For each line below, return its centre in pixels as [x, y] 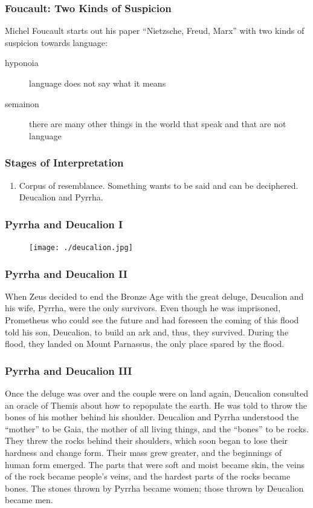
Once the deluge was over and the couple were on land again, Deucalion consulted [157, 393]
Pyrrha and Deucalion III [69, 370]
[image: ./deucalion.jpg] [81, 248]
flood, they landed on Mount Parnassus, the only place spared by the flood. [145, 344]
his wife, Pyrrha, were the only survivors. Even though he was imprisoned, [143, 308]
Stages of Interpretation [64, 163]
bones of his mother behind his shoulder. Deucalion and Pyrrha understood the [152, 417]
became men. [29, 500]
